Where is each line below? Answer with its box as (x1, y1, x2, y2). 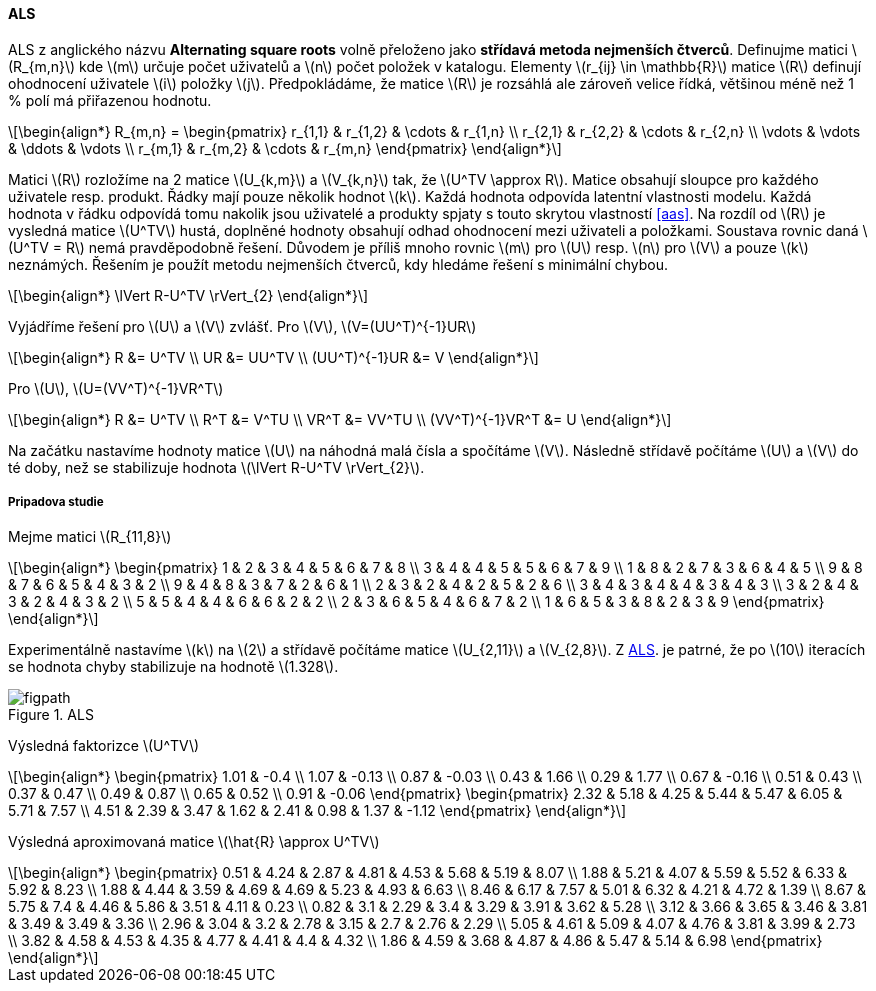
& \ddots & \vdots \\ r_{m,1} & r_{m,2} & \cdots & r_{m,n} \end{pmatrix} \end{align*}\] (8, 139, 562, 157)
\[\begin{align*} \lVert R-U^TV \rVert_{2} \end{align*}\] (8, 286, 369, 304)
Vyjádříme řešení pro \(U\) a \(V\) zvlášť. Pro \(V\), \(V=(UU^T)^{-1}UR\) (8, 317, 477, 335)
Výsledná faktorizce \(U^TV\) (8, 737, 200, 755)
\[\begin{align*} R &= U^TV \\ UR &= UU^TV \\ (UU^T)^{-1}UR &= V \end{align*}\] (8, 348, 539, 366)
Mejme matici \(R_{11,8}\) (8, 528, 172, 546)
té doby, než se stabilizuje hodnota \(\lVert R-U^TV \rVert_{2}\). (8, 458, 425, 476)
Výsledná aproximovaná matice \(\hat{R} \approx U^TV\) (8, 833, 380, 851)
